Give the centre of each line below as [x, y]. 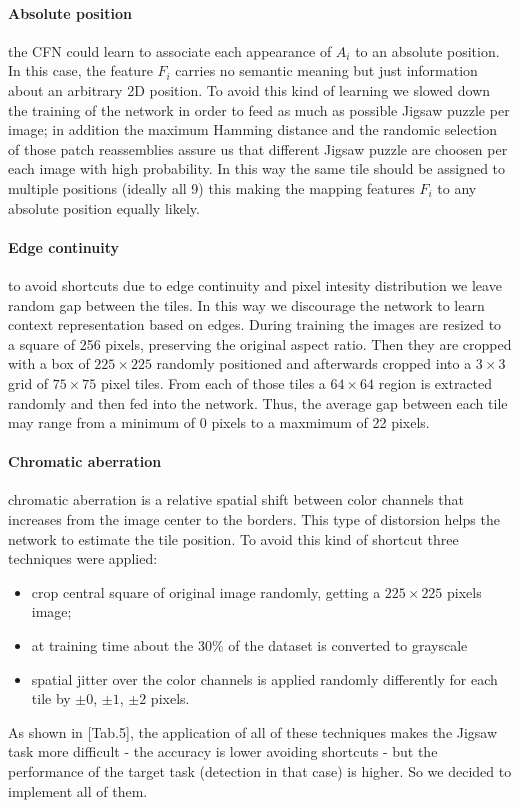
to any [457, 187]
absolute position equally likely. [104, 207]
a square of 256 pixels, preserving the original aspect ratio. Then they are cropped [260, 343]
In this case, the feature [80, 70]
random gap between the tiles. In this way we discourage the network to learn [246, 304]
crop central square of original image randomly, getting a [206, 591]
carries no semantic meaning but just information [326, 70]
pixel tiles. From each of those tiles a [213, 382]
